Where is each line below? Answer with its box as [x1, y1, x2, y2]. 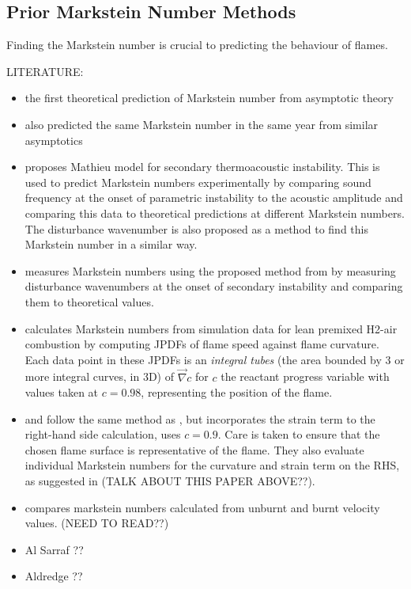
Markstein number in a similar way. [25, 236, 198, 253]
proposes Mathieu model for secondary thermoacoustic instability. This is [25, 158, 380, 175]
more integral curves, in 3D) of [25, 368, 175, 385]
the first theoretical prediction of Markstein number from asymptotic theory [25, 89, 394, 106]
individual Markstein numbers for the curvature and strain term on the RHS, [25, 457, 400, 473]
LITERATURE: [6, 63, 84, 79]
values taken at [25, 384, 99, 401]
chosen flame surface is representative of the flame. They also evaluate [25, 441, 364, 458]
